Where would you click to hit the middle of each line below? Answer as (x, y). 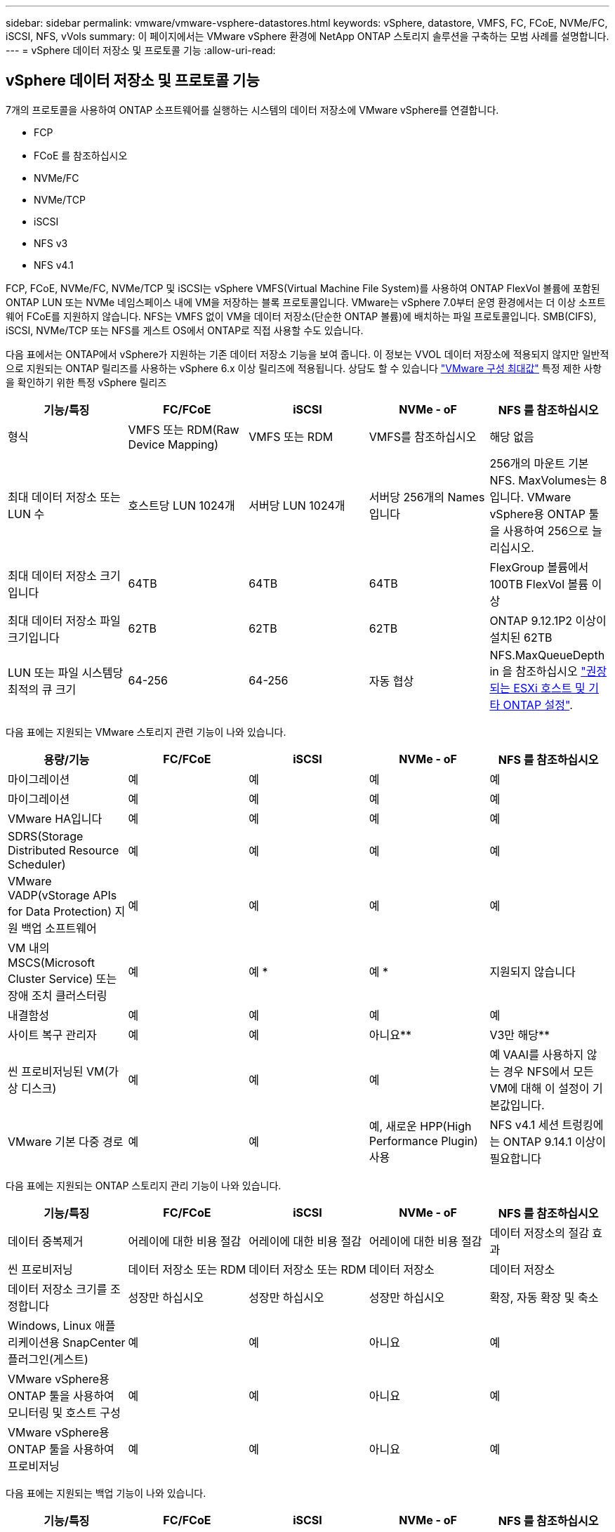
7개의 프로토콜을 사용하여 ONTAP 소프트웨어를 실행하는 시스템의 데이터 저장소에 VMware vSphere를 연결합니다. (252, 110)
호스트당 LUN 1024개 (181, 505)
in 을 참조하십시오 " (538, 671)
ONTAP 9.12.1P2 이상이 (548, 620)
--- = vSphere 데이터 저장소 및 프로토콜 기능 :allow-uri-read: (141, 50)
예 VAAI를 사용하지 (537, 1054)
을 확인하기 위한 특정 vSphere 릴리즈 (86, 382)
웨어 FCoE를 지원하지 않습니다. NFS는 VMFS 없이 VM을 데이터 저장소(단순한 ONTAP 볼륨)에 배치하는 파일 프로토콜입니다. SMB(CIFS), (301, 316)
